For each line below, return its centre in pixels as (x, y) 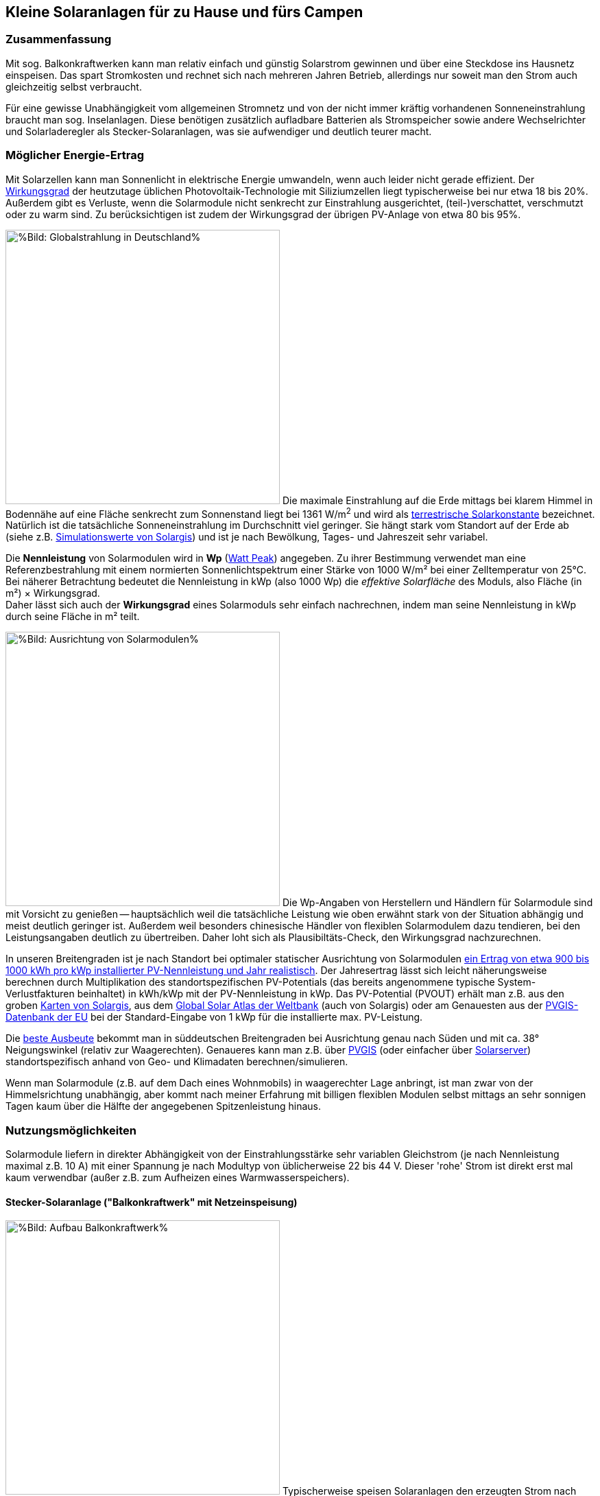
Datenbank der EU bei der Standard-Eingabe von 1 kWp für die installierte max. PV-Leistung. (214, 1017)
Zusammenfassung (59, 39)
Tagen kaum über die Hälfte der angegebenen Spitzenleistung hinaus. (163, 1106)
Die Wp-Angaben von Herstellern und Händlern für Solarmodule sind (437, 903)
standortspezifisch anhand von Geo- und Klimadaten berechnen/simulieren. (177, 1062)
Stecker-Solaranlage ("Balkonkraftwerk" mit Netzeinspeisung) (152, 1202)
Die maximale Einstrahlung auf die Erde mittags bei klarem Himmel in (437, 500)
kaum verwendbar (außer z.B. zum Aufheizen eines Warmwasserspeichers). (178, 1177)
